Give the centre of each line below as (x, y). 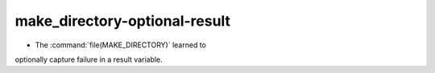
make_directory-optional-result (123, 21)
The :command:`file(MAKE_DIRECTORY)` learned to (121, 45)
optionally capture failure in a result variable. (89, 59)
